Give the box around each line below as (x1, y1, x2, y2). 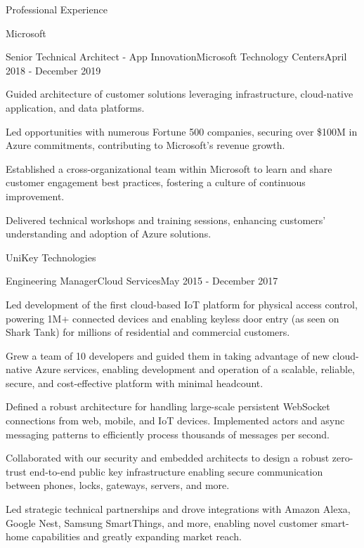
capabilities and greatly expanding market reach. (32, 529, 242, 544)
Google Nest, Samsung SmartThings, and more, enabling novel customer (6, 515, 318, 530)
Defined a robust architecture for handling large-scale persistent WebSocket (6, 399, 330, 414)
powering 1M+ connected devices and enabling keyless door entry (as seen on (6, 311, 339, 325)
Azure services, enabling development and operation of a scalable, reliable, (34, 362, 355, 377)
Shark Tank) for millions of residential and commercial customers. (6, 325, 290, 339)
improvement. (6, 188, 65, 203)
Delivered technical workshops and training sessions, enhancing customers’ (6, 212, 326, 227)
